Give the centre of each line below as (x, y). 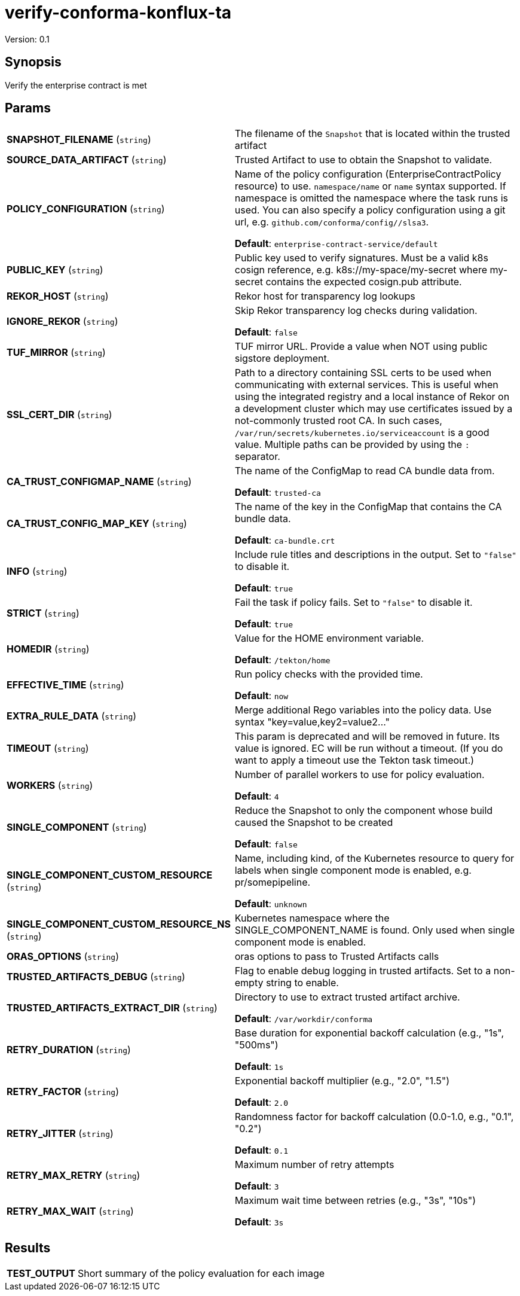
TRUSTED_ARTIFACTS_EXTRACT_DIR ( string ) (112, 1008)
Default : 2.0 (261, 1103)
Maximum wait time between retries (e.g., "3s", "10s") (355, 1201)
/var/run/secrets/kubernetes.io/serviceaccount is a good (362, 433)
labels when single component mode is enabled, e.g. (353, 870)
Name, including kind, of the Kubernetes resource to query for (374, 859)
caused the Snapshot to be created (314, 823)
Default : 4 (257, 796)
